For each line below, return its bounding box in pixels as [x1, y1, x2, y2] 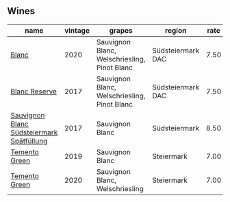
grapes [109, 25, 133, 35]
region [165, 25, 187, 35]
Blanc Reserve [10, 87, 57, 96]
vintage [64, 25, 90, 35]
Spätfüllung [10, 136, 48, 145]
